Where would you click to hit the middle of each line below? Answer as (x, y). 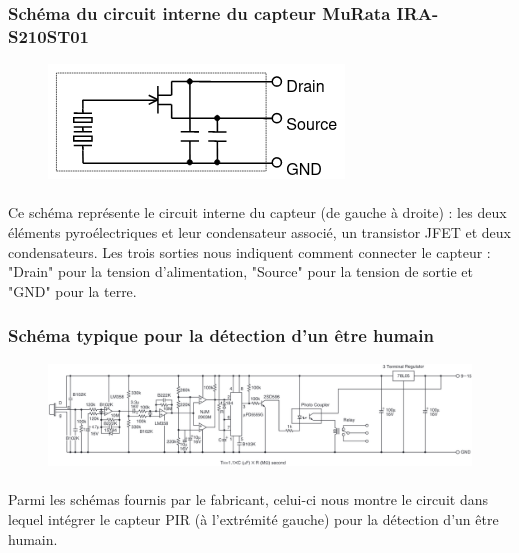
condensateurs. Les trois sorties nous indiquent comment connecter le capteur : (249, 251)
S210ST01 (49, 35)
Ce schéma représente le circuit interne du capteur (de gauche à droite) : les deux (257, 212)
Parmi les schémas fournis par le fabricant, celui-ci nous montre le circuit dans (248, 499)
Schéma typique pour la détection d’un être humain (221, 335)
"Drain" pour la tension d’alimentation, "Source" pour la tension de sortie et (240, 271)
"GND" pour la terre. (72, 290)
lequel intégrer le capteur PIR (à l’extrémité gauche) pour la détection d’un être (253, 518)
